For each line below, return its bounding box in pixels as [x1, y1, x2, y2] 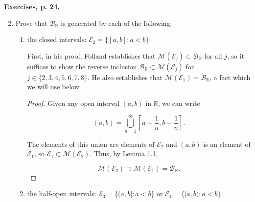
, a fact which [209, 72, 251, 82]
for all [204, 50, 222, 61]
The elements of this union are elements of [27, 139, 155, 149]
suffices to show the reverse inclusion [27, 61, 137, 71]
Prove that [15, 18, 47, 28]
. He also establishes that [87, 72, 162, 82]
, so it [227, 50, 245, 61]
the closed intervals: [27, 34, 87, 44]
